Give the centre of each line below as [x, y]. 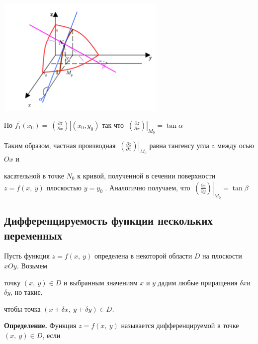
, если [51, 335]
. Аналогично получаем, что [148, 187]
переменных [33, 235]
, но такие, [27, 292]
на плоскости [222, 256]
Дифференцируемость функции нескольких [108, 220]
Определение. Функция [40, 325]
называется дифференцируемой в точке [180, 325]
